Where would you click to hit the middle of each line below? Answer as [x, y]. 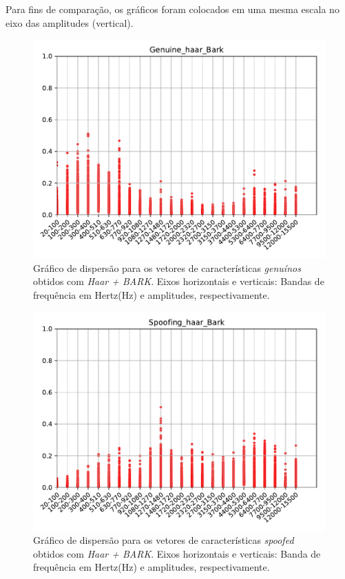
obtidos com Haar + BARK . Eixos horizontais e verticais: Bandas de [179, 281]
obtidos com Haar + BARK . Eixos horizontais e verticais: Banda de [177, 553]
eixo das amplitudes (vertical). [70, 22]
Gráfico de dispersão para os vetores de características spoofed [164, 540]
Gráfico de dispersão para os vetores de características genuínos [167, 267]
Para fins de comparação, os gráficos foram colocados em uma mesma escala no [172, 9]
